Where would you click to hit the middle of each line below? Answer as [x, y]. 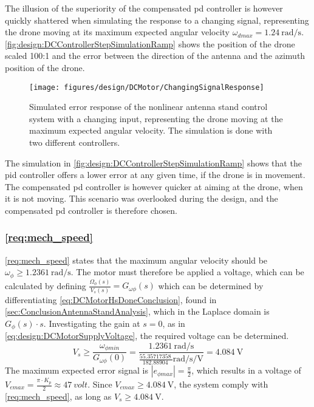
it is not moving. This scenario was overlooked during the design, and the [142, 198]
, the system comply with [221, 384]
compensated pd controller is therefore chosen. [91, 210]
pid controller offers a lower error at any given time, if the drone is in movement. [155, 175]
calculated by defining [46, 285]
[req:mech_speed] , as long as [58, 396]
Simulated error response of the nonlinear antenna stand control [148, 107]
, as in [174, 323]
